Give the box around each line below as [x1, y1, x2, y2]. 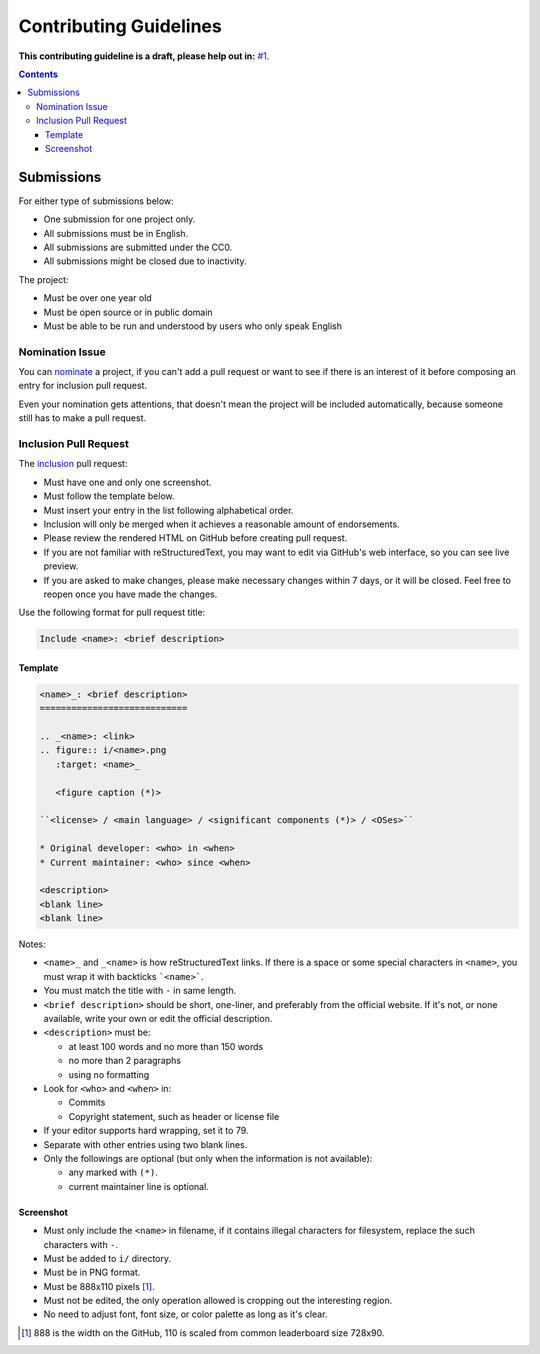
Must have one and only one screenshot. [43, 476, 212, 488]
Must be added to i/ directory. [43, 1252, 172, 1264]
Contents [18, 68, 59, 80]
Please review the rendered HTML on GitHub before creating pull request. [43, 532, 348, 544]
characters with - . [43, 1238, 119, 1250]
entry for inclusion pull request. [18, 380, 148, 392]
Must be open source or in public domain [43, 306, 214, 318]
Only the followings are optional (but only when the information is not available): [43, 1152, 373, 1164]
